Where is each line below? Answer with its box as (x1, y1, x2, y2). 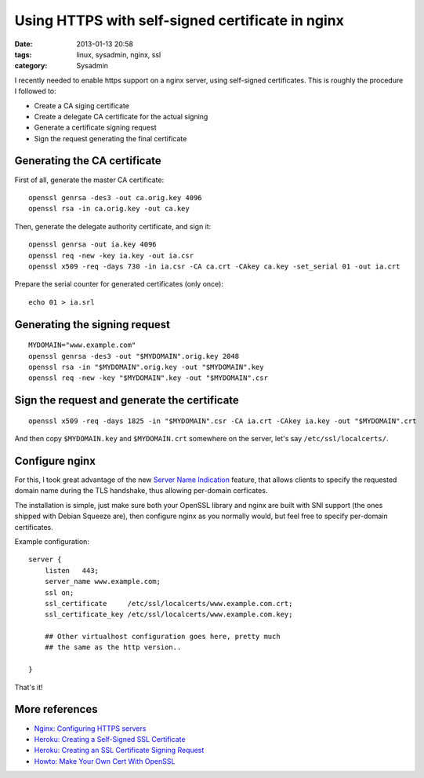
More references (14, 703, 98, 716)
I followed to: (14, 86, 56, 96)
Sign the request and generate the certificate (14, 393, 239, 407)
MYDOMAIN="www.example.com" (28, 341, 136, 349)
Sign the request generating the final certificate (34, 133, 187, 143)
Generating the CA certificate (14, 154, 162, 168)
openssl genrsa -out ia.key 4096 (28, 240, 157, 249)
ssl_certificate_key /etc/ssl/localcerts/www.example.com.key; (44, 610, 293, 619)
